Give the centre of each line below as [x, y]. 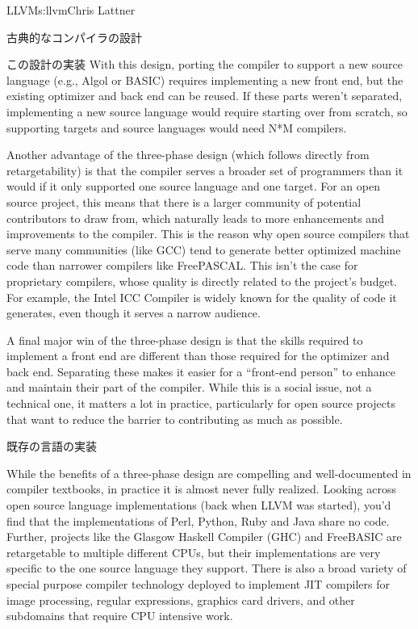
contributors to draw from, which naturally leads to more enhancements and [195, 218]
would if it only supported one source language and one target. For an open [193, 186]
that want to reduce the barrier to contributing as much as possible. [175, 419]
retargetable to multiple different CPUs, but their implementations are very [194, 552]
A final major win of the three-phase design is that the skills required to [185, 340]
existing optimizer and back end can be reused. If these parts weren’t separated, [205, 96]
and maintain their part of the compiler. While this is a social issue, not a [189, 387]
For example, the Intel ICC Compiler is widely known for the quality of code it [202, 297]
